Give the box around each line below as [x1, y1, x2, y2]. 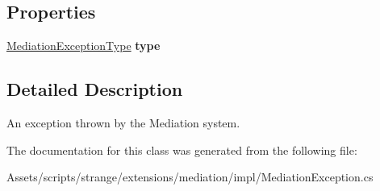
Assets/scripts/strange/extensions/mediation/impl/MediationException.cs [6, 168, 374, 185]
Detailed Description [6, 77, 183, 102]
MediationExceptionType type [6, 37, 161, 54]
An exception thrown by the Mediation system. [6, 114, 240, 131]
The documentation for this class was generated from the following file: [6, 141, 357, 158]
